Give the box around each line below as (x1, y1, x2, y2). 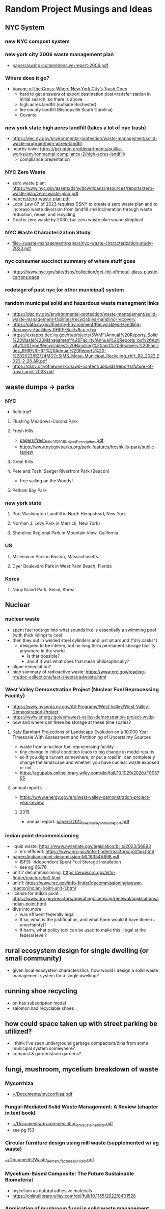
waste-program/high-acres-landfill (12, 141, 82, 146)
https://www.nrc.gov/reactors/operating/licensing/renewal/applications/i (12, 895, 159, 901)
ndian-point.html (12, 901, 46, 907)
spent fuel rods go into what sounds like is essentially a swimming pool (12, 627, 156, 633)
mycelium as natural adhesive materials (12, 1187, 92, 1194)
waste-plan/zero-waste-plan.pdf (12, 190, 79, 196)
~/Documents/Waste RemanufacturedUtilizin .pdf (5, 1157, 94, 1164)
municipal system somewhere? (12, 1045, 75, 1051)
